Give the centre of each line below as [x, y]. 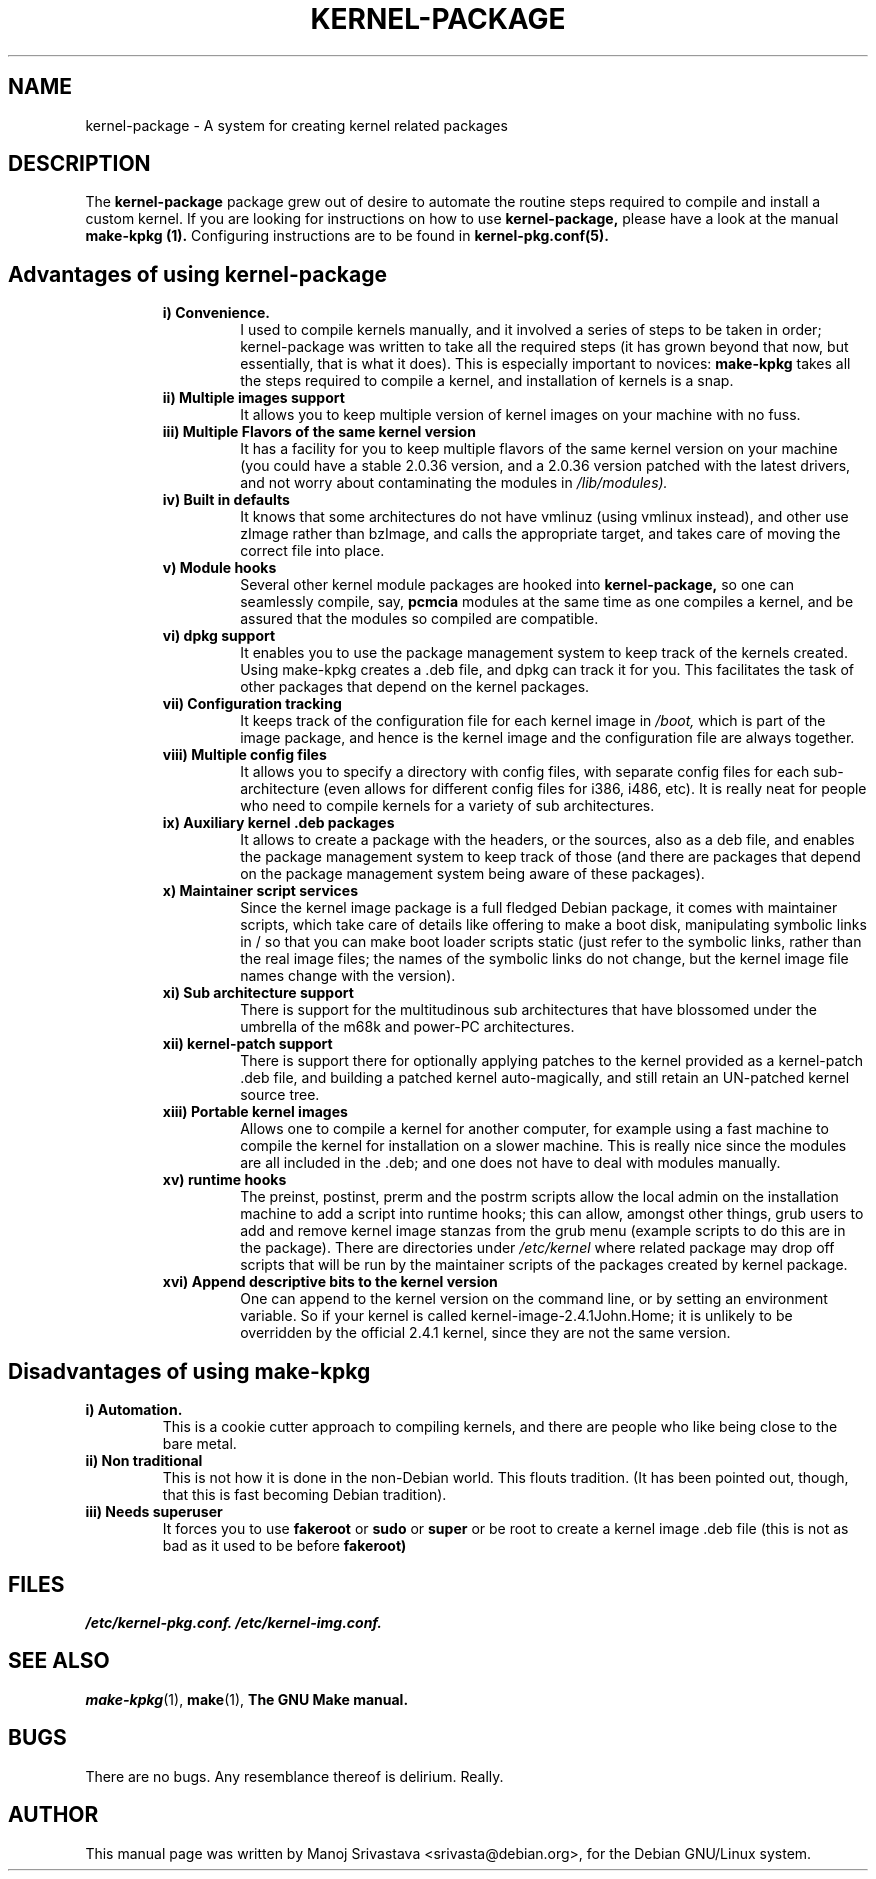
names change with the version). [348, 976]
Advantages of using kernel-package [198, 274]
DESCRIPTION [79, 164]
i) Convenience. [216, 313]
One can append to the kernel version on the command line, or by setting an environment [534, 1299]
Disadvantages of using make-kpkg [189, 1371]
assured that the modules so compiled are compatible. [419, 619]
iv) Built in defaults [226, 500]
